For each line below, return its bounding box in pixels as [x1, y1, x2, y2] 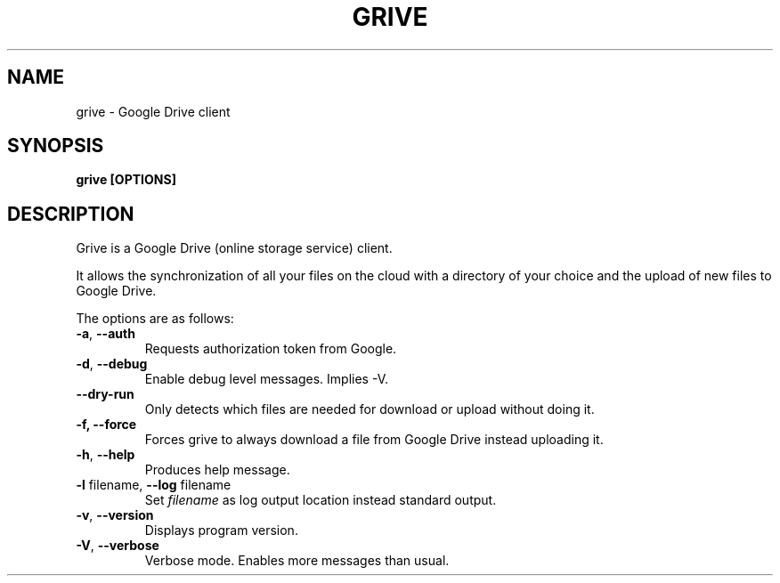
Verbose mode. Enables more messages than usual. [144, 553, 450, 569]
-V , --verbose [76, 538, 159, 554]
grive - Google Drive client [76, 103, 231, 119]
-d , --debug [76, 356, 148, 372]
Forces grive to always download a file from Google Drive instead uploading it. [144, 432, 604, 448]
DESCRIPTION [7, 202, 134, 225]
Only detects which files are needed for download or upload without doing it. [144, 401, 595, 417]
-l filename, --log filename [76, 477, 232, 493]
